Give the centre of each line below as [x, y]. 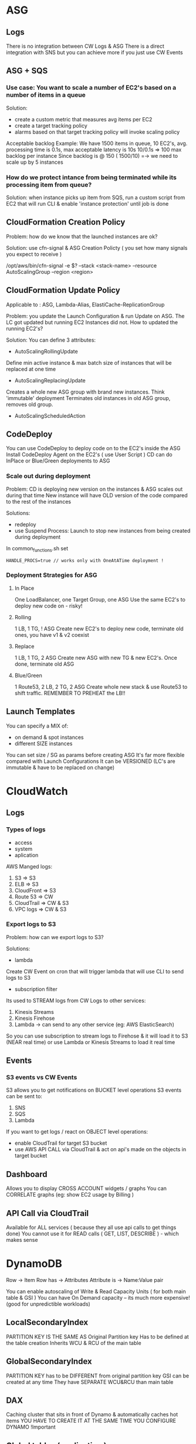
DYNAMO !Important [31, 1427]
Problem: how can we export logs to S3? [55, 937]
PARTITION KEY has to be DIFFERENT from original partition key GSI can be [98, 1376]
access [23, 842]
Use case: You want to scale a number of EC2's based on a [91, 88]
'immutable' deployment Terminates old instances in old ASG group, [88, 398]
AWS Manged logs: [29, 866]
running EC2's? [25, 328]
